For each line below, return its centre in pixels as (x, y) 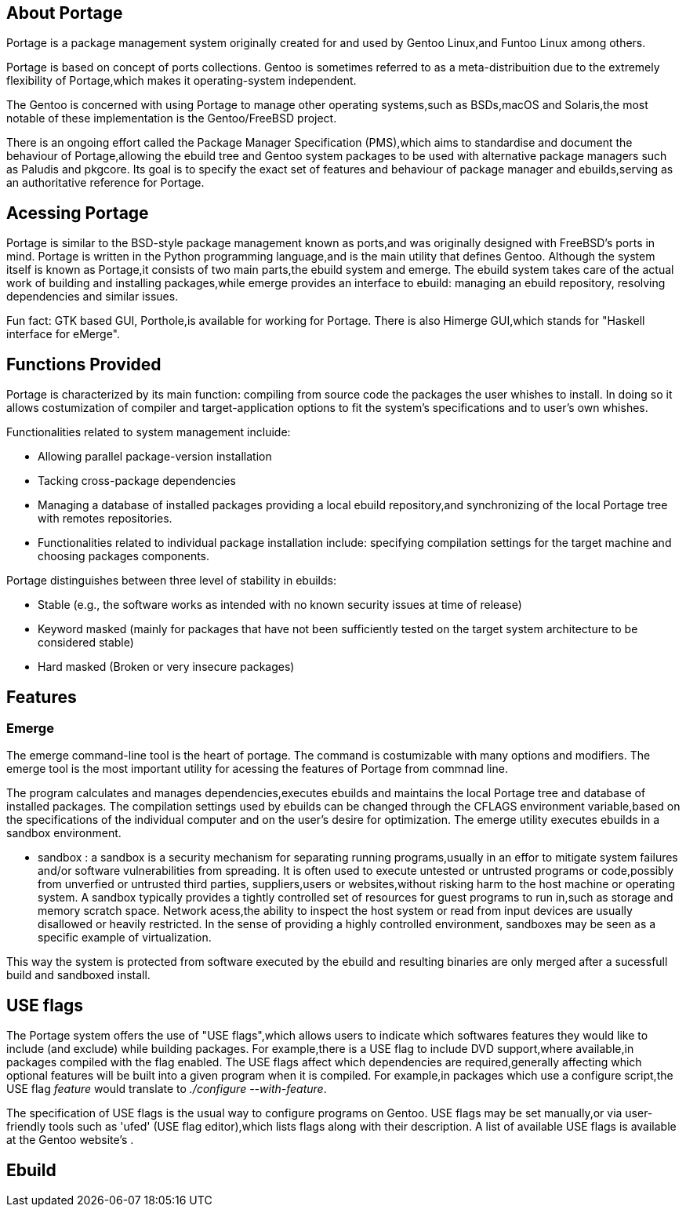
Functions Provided (84, 364)
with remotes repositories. (105, 519)
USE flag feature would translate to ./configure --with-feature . (167, 1089)
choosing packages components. (124, 556)
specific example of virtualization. (125, 938)
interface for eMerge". (64, 334)
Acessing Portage (78, 213)
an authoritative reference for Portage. (105, 183)
